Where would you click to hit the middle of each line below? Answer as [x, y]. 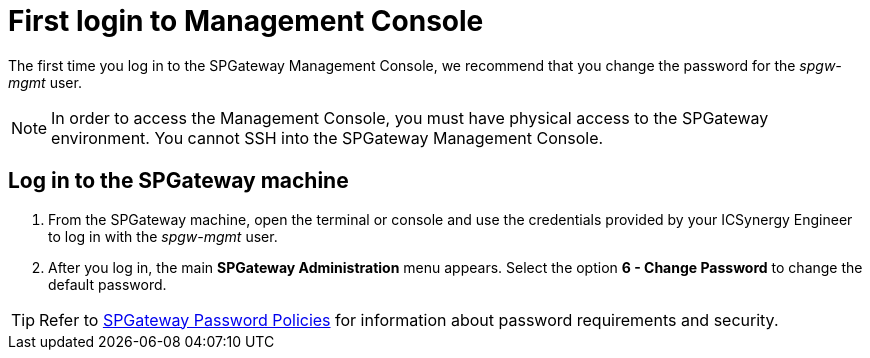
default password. [107, 284]
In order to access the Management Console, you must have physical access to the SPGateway [410, 117]
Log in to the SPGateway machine [178, 181]
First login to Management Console [246, 21]
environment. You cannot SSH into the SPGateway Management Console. [327, 137]
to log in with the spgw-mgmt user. [163, 236]
